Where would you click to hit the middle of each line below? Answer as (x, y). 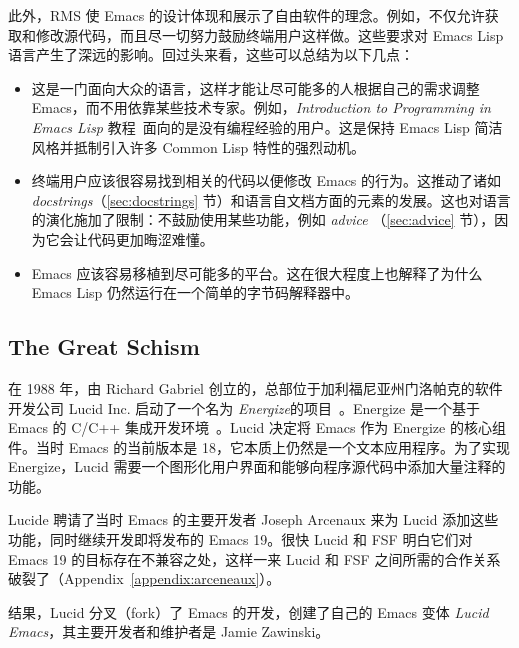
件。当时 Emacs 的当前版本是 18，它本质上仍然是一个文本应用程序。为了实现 (259, 446)
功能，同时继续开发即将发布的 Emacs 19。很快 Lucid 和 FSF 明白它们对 (240, 539)
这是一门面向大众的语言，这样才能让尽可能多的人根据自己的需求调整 (255, 87)
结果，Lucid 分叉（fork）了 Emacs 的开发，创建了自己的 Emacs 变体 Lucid (248, 611)
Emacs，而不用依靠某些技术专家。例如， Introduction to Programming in (261, 107)
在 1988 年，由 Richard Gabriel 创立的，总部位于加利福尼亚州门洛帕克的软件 (255, 387)
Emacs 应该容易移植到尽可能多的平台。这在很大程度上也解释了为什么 (257, 272)
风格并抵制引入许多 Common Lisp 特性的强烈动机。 (198, 146)
